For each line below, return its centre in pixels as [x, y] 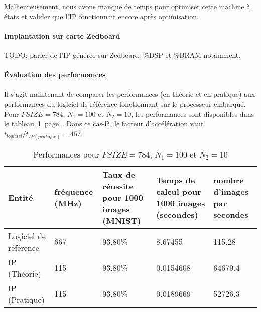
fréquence [74, 192]
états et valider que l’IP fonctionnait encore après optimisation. [101, 16]
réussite [118, 186]
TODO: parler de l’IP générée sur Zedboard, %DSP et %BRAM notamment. [122, 55]
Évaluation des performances [55, 75]
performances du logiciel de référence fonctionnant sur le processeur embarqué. [125, 103]
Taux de [119, 174]
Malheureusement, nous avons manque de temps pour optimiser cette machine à [127, 6]
